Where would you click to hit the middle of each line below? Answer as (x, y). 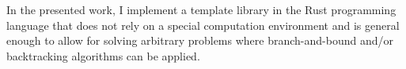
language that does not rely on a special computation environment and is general (203, 25)
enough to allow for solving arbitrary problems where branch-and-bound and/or (200, 40)
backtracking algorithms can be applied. (103, 55)
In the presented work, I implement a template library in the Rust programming (201, 9)
